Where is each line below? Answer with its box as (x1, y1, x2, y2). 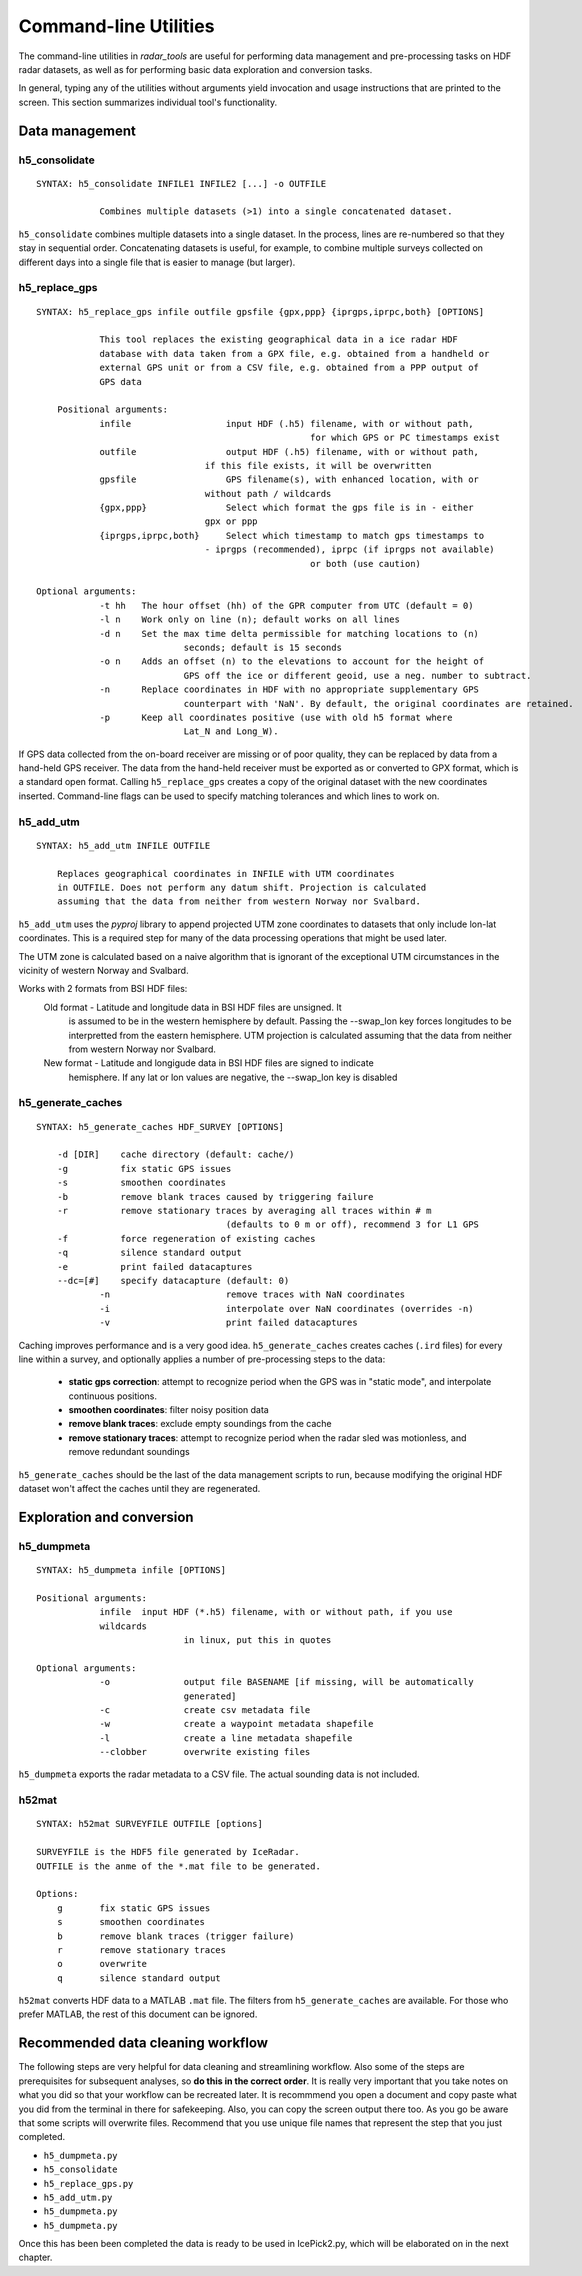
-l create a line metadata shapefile (99, 1732, 353, 1744)
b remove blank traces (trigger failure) (56, 1930, 295, 1942)
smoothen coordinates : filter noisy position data (68, 1404, 269, 1416)
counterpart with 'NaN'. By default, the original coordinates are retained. (183, 698, 574, 709)
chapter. (18, 2251, 53, 2264)
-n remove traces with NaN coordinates (99, 1289, 406, 1300)
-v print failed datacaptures (99, 1317, 359, 1329)
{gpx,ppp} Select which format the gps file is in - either (99, 502, 474, 514)
